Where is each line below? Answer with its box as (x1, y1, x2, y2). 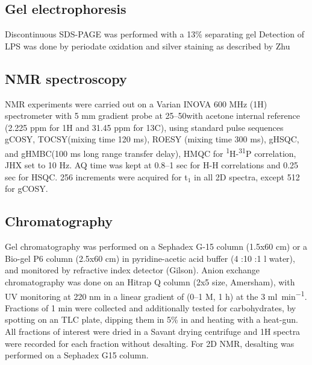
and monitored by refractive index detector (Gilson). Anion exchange (5, 264, 260, 276)
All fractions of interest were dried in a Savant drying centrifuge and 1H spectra (5, 325, 301, 338)
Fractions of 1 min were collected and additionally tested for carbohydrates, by (5, 301, 296, 314)
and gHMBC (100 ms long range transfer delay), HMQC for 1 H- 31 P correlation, (5, 145, 296, 159)
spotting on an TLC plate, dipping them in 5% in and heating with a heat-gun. (5, 313, 298, 326)
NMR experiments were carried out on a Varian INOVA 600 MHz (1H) (5, 97, 267, 110)
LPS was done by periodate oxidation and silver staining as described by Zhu (5, 39, 290, 52)
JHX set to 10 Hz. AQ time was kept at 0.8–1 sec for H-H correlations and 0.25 (5, 159, 299, 171)
